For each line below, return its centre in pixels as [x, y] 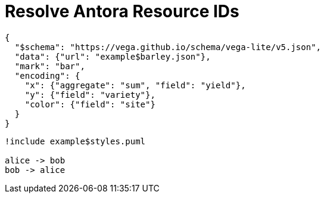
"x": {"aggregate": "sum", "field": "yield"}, [135, 85]
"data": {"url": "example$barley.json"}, [113, 56]
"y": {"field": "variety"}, [90, 95]
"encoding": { [47, 75]
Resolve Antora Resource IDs [122, 11]
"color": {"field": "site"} [90, 104]
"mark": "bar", [50, 66]
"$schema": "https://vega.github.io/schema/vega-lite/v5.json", [168, 47]
